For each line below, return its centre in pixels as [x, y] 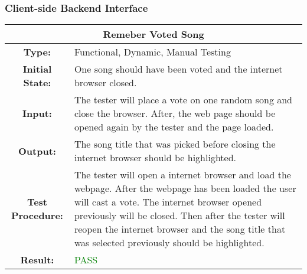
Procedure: [37, 216]
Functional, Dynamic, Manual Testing [152, 52]
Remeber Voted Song [153, 34]
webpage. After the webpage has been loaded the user [185, 188]
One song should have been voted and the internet [178, 69]
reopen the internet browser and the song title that [180, 229]
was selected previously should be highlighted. [169, 243]
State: [37, 83]
